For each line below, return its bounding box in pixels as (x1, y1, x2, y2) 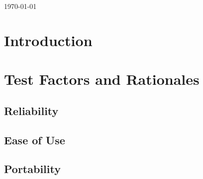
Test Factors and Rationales (4, 69, 200, 89)
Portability (4, 161, 61, 177)
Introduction (4, 30, 93, 50)
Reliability (4, 103, 59, 118)
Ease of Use (4, 132, 65, 147)
